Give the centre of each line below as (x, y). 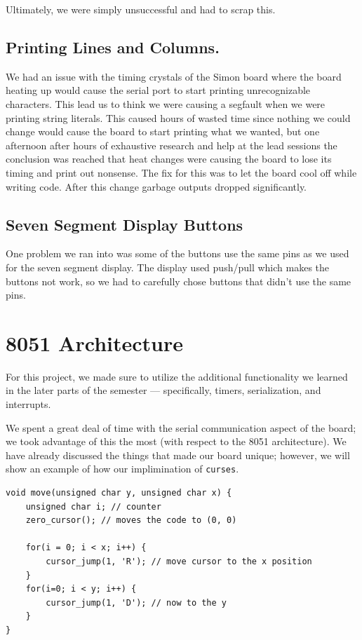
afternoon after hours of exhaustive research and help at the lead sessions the (172, 145)
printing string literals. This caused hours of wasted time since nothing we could (178, 117)
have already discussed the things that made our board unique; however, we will (178, 455)
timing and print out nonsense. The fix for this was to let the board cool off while (181, 172)
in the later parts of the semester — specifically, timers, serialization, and (163, 390)
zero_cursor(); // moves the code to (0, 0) (131, 520)
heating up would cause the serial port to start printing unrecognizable (158, 90)
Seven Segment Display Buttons (125, 224)
